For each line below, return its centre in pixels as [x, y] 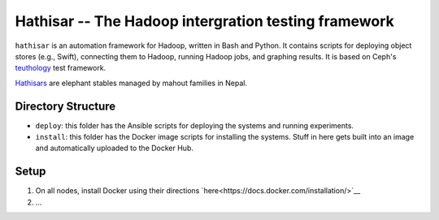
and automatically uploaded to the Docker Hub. [115, 148]
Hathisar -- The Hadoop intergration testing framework [204, 21]
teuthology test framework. [61, 68]
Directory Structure [65, 106]
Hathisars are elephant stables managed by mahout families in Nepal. [131, 83]
